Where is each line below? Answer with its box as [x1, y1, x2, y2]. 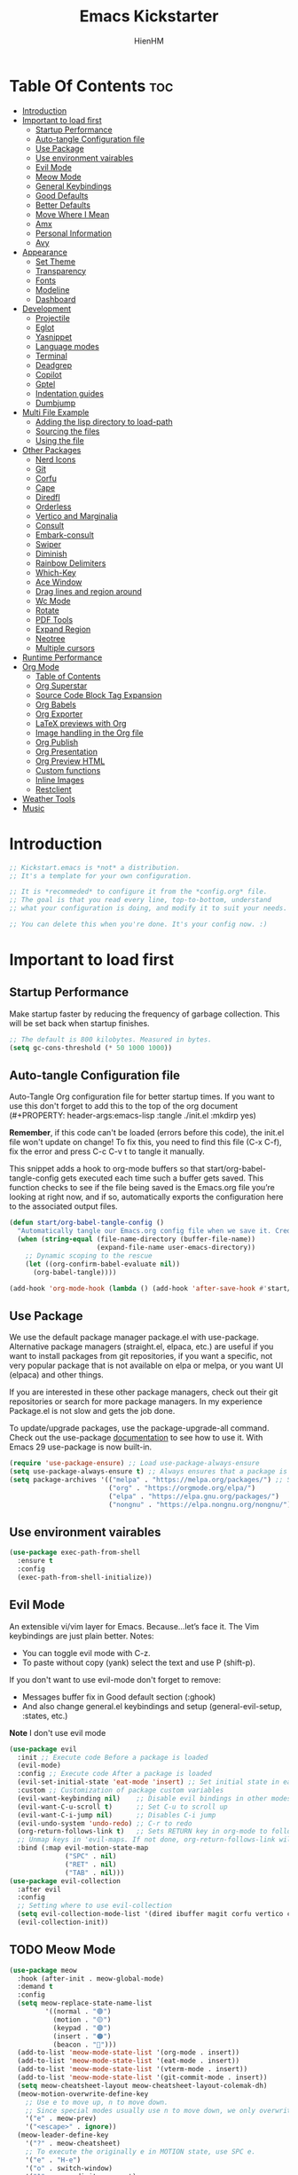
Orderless [35, 501, 72, 512]
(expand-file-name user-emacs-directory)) [96, 1244, 255, 1252]
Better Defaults [35, 200, 91, 210]
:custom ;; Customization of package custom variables [17, 1786, 224, 1794]
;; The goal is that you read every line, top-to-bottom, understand [9, 896, 272, 905]
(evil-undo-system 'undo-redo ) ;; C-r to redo [17, 1818, 192, 1828]
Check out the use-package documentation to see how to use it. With [9, 1433, 263, 1443]
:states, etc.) [21, 1710, 68, 1721]
